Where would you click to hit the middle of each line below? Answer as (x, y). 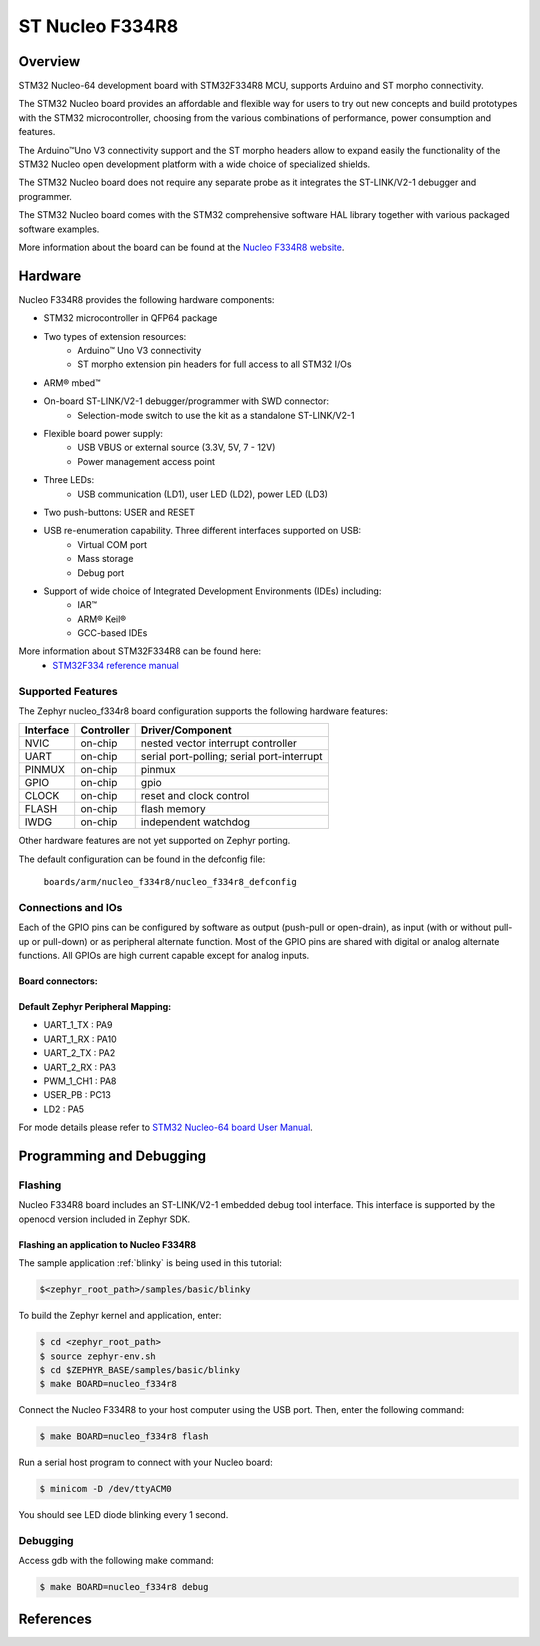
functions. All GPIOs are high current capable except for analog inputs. (164, 956)
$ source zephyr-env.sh (98, 1356)
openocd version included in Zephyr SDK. (104, 1219)
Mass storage (105, 559)
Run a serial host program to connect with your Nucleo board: (146, 1462)
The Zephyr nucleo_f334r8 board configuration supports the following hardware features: (203, 711)
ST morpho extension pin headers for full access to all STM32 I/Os (214, 364)
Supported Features (68, 691)
